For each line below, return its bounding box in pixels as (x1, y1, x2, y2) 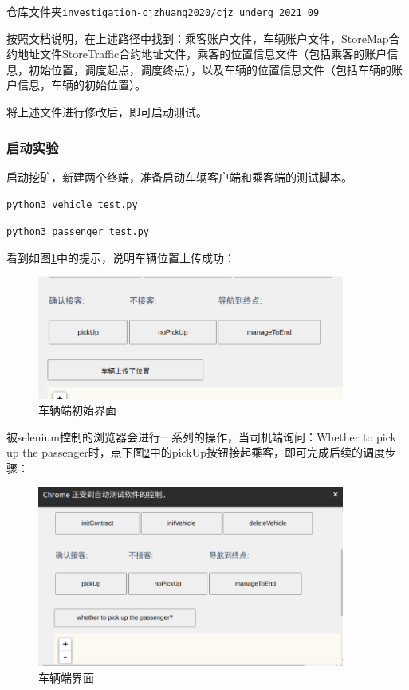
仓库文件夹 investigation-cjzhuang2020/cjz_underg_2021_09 (6, 3, 320, 19)
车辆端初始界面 (38, 402, 116, 418)
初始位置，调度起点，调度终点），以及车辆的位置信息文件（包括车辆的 (28, 61, 391, 77)
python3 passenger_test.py (6, 226, 149, 238)
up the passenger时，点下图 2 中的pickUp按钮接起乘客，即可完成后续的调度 (6, 444, 386, 461)
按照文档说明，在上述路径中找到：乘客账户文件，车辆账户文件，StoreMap (6, 29, 389, 46)
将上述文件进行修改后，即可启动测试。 (6, 104, 207, 120)
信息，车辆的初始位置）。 (17, 76, 146, 93)
